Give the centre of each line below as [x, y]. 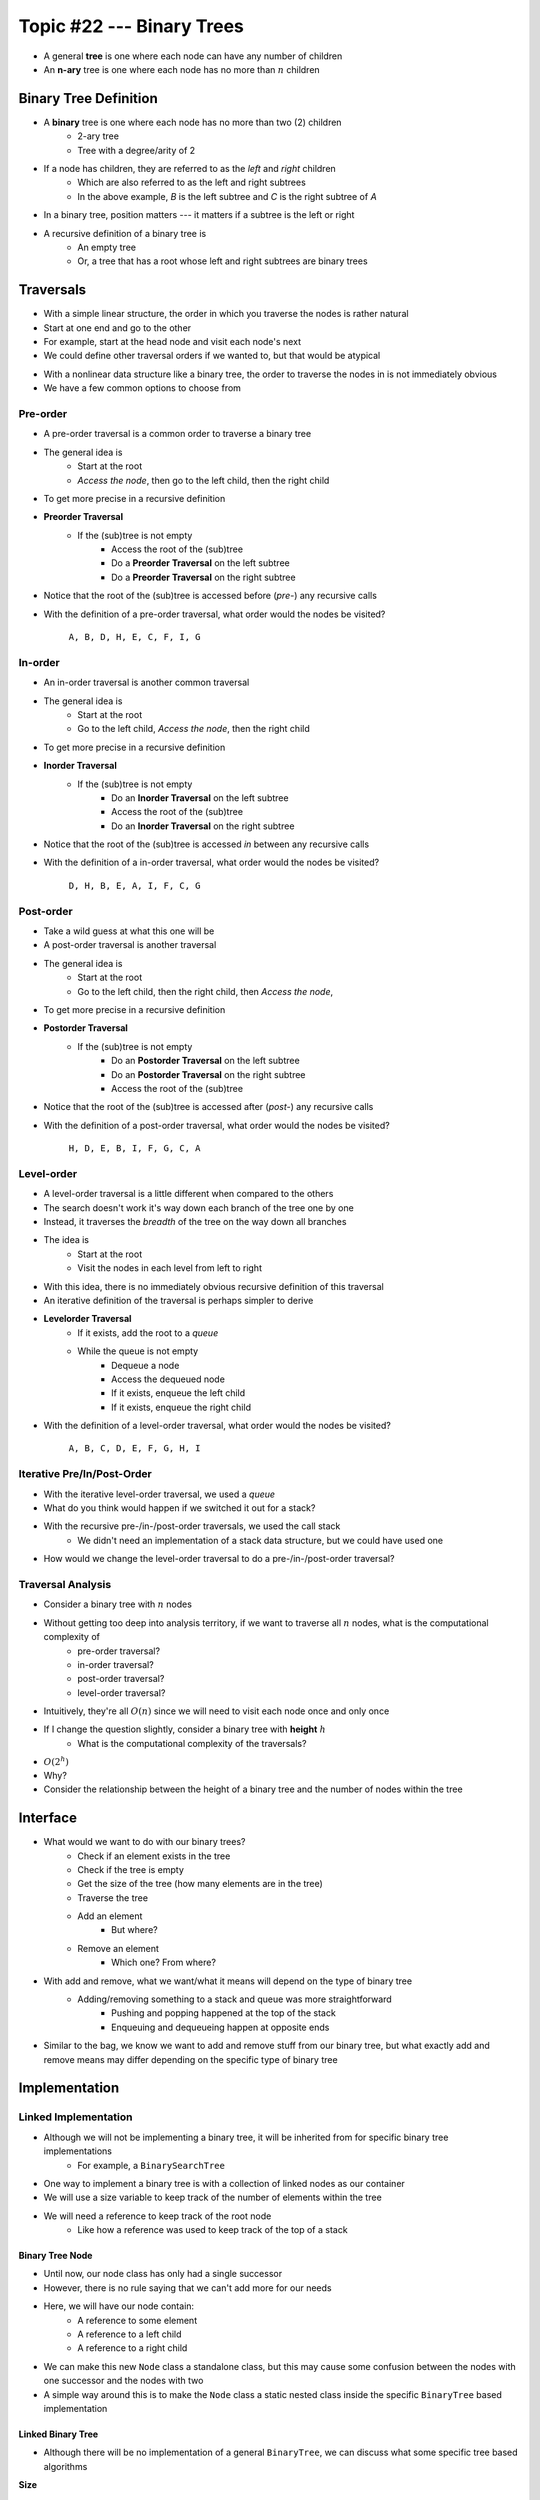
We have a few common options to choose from [142, 388]
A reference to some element [137, 2320]
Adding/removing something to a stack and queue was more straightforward [234, 1999]
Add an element [110, 1916]
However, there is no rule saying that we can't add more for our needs [187, 2287]
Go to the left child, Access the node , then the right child [193, 729]
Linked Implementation [76, 2117]
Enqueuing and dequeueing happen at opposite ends [220, 2027]
